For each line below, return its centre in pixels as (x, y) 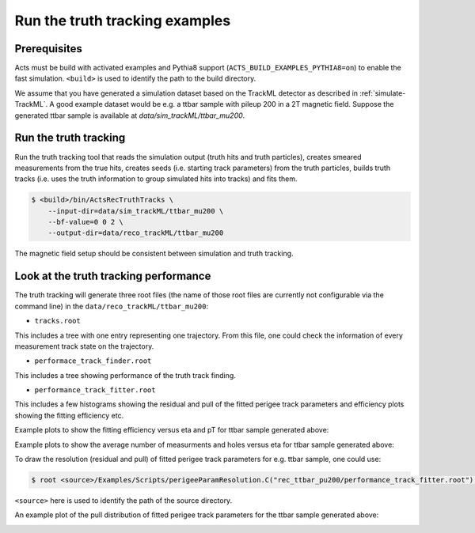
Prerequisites (48, 49)
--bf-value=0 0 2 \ (86, 222)
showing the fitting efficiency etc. (69, 415)
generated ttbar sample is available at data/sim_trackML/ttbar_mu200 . (130, 115)
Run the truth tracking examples (123, 21)
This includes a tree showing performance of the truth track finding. (125, 375)
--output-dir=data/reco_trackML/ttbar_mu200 (136, 233)
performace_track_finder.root (93, 361)
